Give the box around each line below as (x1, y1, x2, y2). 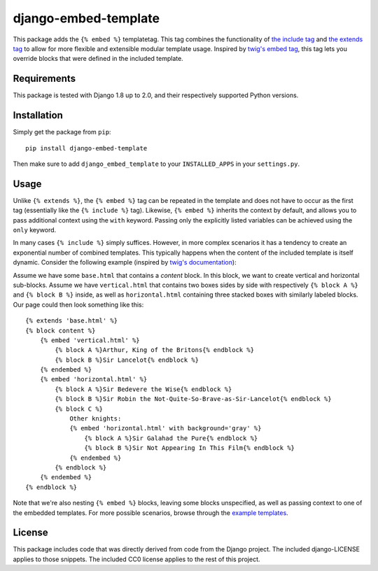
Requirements (13, 73, 76, 85)
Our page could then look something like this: (13, 300, 144, 309)
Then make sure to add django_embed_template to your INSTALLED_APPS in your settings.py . (13, 160, 300, 168)
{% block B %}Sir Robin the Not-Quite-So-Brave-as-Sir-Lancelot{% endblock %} (55, 395, 332, 403)
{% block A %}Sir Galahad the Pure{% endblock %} (84, 434, 258, 442)
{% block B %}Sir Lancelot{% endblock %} (55, 355, 199, 364)
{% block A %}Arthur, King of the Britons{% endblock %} (55, 346, 255, 354)
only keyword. (13, 226, 57, 234)
